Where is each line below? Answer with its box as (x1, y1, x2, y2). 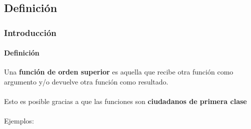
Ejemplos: (4, 115, 34, 126)
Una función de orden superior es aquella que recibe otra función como (4, 66, 233, 77)
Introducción (4, 26, 56, 38)
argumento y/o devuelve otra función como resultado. (4, 76, 168, 87)
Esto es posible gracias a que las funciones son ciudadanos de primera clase (4, 96, 247, 106)
